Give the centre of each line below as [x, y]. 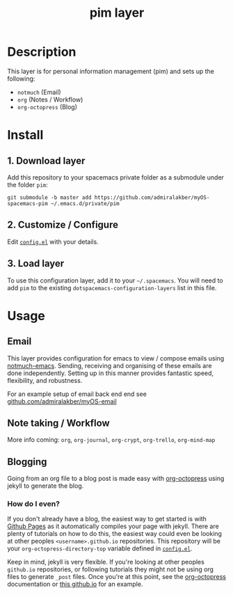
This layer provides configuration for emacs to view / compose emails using [116, 358]
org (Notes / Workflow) [50, 100]
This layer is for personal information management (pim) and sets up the [111, 71]
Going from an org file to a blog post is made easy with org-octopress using [116, 479]
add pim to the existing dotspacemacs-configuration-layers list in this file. [112, 287]
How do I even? [34, 504]
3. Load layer [36, 263]
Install [25, 135]
